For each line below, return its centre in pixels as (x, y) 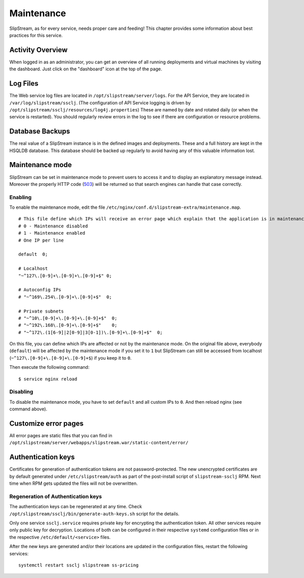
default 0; (33, 254)
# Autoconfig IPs (40, 290)
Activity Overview (39, 50)
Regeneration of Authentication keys (56, 496)
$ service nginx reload (48, 379)
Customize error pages (46, 423)
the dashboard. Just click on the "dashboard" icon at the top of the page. (86, 69)
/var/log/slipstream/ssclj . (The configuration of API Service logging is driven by (100, 103)
